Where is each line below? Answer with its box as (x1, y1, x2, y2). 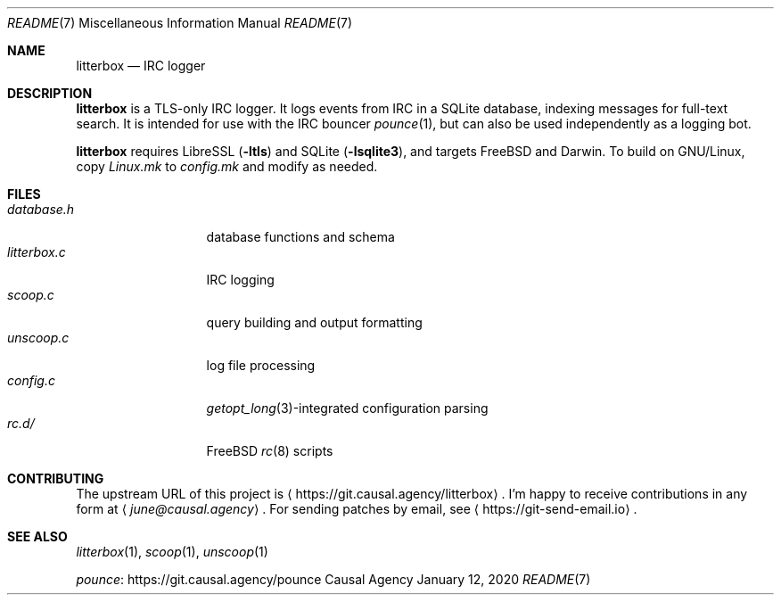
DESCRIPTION (7, 86, 93, 101)
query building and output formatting (206, 315, 423, 330)
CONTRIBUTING (7, 471, 104, 486)
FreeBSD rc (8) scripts (206, 443, 333, 458)
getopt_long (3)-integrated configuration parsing (206, 400, 489, 416)
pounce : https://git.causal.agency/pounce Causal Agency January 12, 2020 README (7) (76, 572, 591, 587)
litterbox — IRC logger (76, 58, 206, 73)
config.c (7, 373, 55, 388)
